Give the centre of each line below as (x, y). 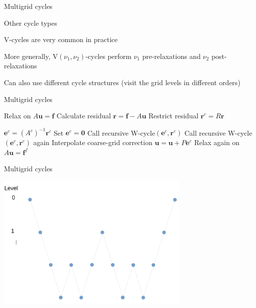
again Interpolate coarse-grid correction (93, 142)
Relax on (18, 116)
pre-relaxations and (171, 56)
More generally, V (31, 56)
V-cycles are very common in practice (61, 39)
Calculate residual (84, 116)
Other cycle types (31, 23)
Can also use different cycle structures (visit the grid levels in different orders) (122, 82)
